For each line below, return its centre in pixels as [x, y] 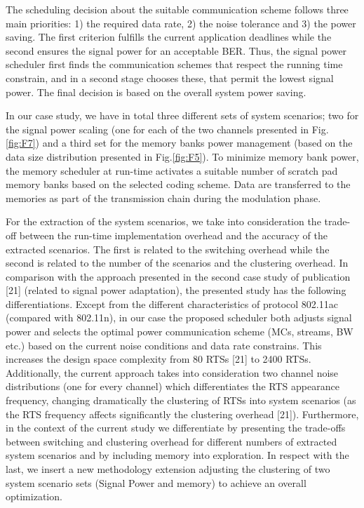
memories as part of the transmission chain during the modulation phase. [163, 198]
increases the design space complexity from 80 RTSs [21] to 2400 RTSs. [159, 359]
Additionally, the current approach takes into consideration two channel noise [172, 372]
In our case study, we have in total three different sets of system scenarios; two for [182, 115]
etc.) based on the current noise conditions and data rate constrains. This [164, 345]
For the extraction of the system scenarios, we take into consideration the [163, 221]
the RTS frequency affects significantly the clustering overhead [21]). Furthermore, [182, 414]
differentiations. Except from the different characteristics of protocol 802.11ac [172, 303]
